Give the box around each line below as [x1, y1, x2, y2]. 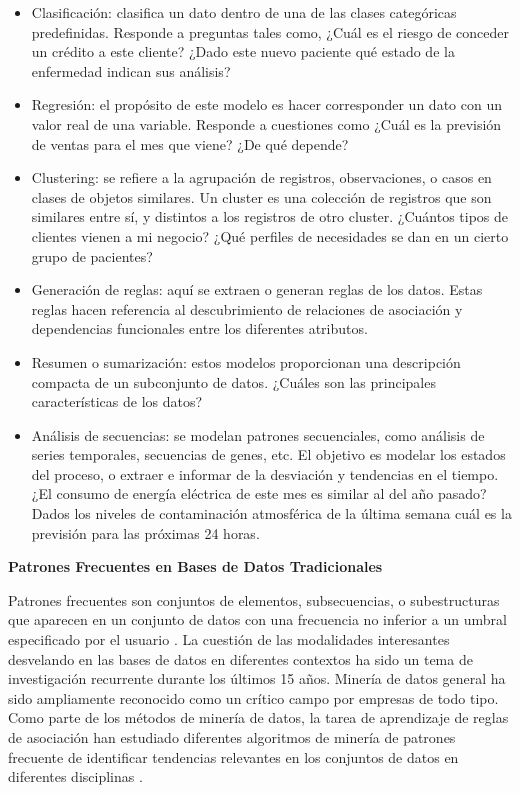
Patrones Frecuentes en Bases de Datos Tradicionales [8, 556, 383, 577]
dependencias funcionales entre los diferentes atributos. [31, 318, 368, 339]
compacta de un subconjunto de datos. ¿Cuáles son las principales [31, 371, 436, 392]
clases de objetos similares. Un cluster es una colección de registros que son [31, 186, 492, 207]
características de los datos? [31, 391, 203, 412]
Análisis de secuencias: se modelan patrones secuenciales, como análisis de [31, 424, 485, 445]
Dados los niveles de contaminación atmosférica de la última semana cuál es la [31, 503, 512, 524]
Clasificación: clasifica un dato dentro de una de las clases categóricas [31, 2, 457, 22]
